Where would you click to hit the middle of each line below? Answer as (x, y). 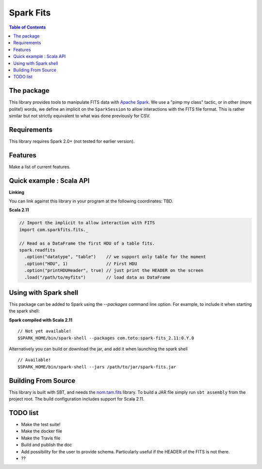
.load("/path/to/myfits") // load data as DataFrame (97, 277)
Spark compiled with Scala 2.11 (41, 320)
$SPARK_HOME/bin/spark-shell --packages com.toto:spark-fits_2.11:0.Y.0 (106, 338)
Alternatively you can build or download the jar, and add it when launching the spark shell (98, 349)
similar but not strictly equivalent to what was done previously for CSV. (80, 116)
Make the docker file (42, 431)
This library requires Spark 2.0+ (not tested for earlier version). (72, 141)
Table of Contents (27, 27)
